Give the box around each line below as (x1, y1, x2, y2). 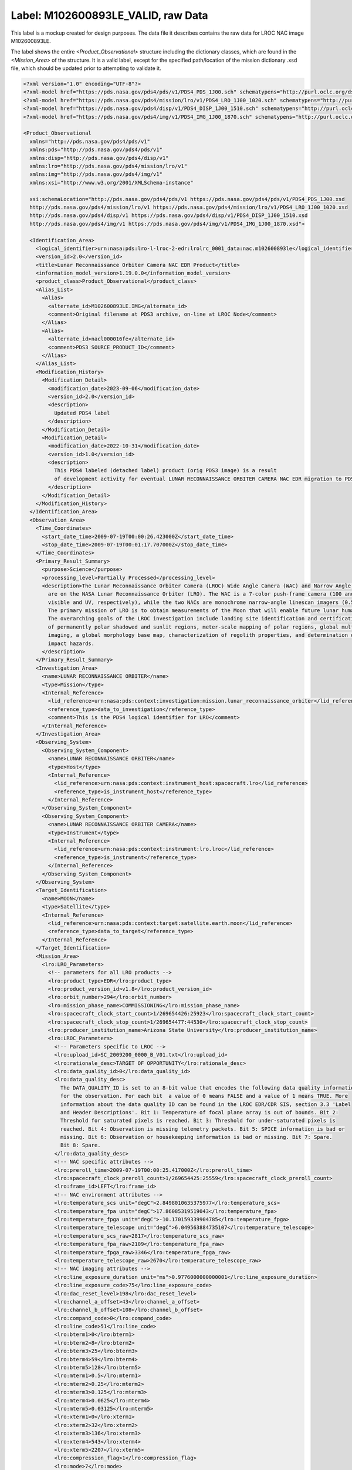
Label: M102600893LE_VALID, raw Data (11, 9, 208, 22)
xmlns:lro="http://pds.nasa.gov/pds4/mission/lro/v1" (29, 163, 188, 169)
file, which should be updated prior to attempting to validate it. (11, 65, 161, 72)
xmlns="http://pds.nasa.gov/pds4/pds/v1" (29, 138, 151, 145)
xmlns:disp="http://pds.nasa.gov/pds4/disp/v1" (29, 155, 169, 161)
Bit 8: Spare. (60, 1142, 101, 1149)
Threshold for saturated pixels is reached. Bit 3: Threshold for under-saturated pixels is (60, 1117, 336, 1124)
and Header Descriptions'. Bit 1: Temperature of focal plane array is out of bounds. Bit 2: (60, 1109, 339, 1115)
